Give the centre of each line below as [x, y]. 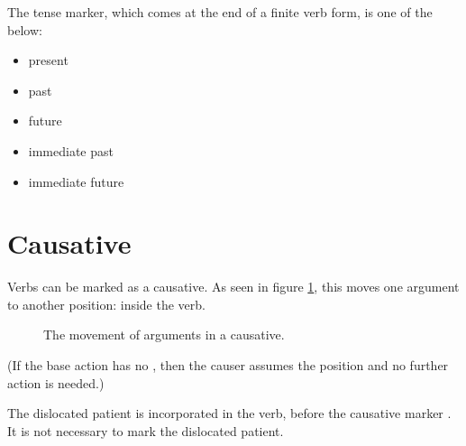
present [48, 60]
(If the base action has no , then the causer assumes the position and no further [228, 365]
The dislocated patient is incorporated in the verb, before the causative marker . [229, 413]
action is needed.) [56, 382]
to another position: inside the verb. [106, 304]
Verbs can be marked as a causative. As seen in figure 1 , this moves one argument [233, 287]
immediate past [71, 150]
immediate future [76, 181]
